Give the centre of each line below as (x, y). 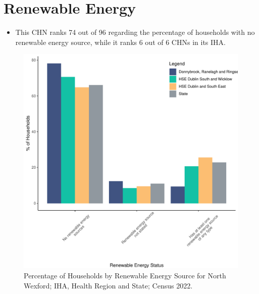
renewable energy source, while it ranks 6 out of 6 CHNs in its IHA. (120, 42)
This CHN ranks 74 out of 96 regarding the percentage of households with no (135, 32)
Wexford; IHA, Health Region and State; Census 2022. (108, 285)
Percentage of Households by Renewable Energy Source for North (125, 275)
